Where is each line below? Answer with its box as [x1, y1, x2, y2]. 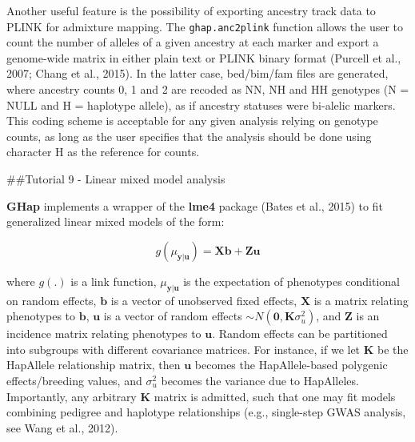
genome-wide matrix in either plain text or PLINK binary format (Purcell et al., [6, 49, 401, 66]
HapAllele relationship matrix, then [6, 356, 181, 373]
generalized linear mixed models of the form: [6, 213, 225, 230]
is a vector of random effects [103, 307, 242, 324]
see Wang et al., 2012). [6, 419, 118, 436]
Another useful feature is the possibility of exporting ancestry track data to [6, 2, 376, 18]
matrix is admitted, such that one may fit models [154, 388, 396, 404]
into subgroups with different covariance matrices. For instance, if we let [6, 340, 361, 357]
